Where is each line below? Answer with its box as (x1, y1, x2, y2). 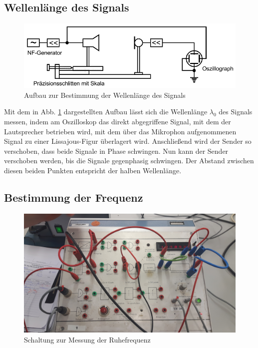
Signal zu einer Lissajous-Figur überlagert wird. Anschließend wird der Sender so (4, 136, 252, 146)
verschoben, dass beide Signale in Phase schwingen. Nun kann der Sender (4, 145, 229, 156)
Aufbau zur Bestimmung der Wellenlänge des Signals (24, 89, 186, 100)
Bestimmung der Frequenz (4, 190, 143, 205)
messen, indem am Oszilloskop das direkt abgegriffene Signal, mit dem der (4, 116, 231, 127)
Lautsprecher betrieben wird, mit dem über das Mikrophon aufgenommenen (4, 126, 237, 136)
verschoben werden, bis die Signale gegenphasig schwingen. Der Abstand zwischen (4, 155, 254, 166)
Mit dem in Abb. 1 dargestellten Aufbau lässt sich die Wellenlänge (4, 106, 208, 117)
